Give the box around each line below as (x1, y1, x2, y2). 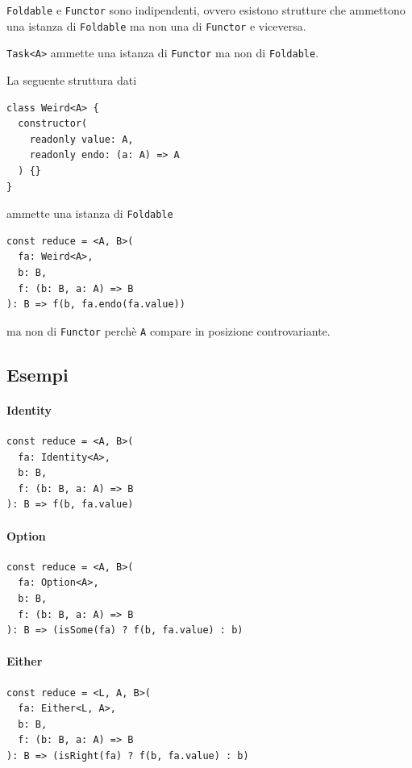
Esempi (6, 361, 69, 386)
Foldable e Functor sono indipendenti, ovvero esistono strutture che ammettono (6, 2, 406, 18)
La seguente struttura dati (6, 71, 137, 88)
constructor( (18, 118, 88, 130)
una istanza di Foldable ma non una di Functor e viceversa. (6, 17, 306, 34)
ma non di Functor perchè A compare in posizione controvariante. (6, 322, 331, 339)
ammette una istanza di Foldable (6, 205, 173, 222)
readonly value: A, (29, 133, 134, 145)
